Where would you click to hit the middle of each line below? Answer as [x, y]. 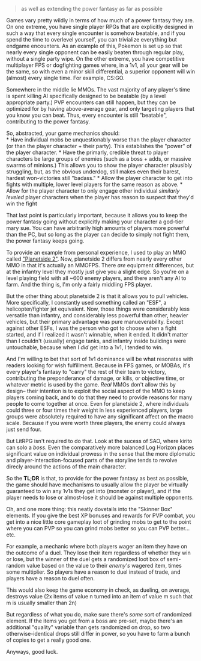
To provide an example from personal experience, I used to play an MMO [96, 253]
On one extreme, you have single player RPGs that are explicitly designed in [100, 27]
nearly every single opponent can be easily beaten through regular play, [95, 52]
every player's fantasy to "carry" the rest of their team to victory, [86, 372]
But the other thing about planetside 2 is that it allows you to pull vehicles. [97, 296]
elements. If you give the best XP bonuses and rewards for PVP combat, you [101, 515]
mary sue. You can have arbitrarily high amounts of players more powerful [98, 228]
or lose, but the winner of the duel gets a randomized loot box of [86, 559]
